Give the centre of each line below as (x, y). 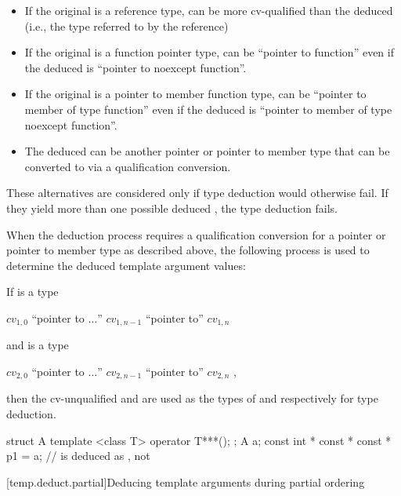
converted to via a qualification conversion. (128, 166)
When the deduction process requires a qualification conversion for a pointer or (196, 234)
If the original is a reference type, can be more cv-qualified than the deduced (209, 10)
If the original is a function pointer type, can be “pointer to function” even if (209, 52)
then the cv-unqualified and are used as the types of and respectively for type (192, 398)
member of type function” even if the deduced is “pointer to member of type (208, 109)
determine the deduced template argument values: (126, 265)
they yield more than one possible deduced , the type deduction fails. (172, 208)
